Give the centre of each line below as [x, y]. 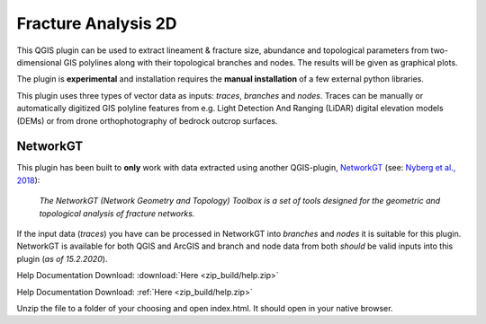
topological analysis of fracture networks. [117, 213]
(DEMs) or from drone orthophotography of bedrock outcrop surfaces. [147, 120]
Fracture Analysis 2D [97, 23]
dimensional [39, 62]
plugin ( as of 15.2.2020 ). [62, 258]
